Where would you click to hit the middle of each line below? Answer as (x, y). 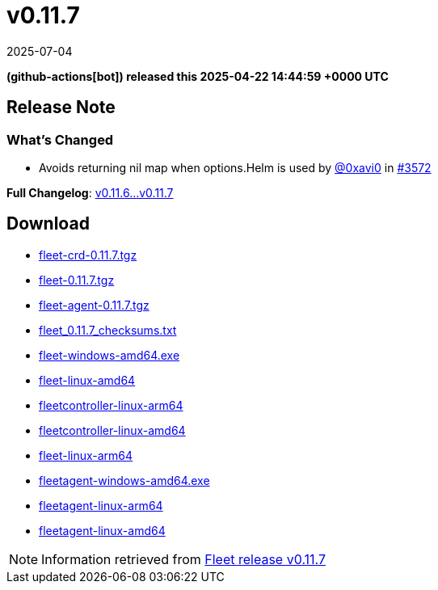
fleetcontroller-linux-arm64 (111, 405)
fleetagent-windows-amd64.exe (124, 480)
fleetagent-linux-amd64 (102, 530)
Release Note (61, 107)
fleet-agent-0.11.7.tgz (94, 305)
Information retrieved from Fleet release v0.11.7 (184, 559)
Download (48, 224)
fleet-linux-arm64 (86, 455)
